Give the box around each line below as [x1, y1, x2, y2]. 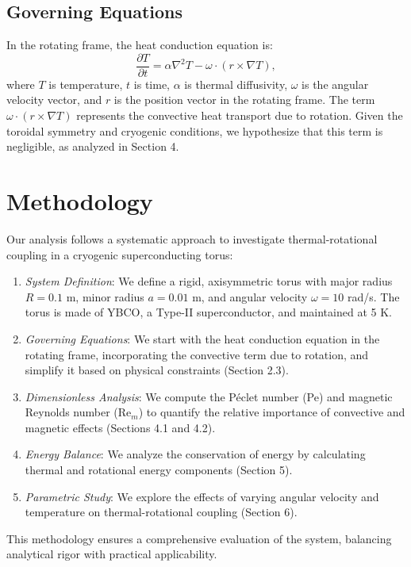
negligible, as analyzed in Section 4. [6, 138, 179, 155]
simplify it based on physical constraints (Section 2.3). [25, 362, 289, 378]
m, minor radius [66, 288, 144, 305]
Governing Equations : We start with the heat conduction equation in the [25, 330, 380, 347]
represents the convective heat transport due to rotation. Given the [76, 107, 403, 124]
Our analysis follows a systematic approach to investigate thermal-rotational [6, 230, 378, 247]
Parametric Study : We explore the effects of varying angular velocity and [25, 488, 379, 504]
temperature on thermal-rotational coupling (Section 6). [25, 504, 298, 520]
